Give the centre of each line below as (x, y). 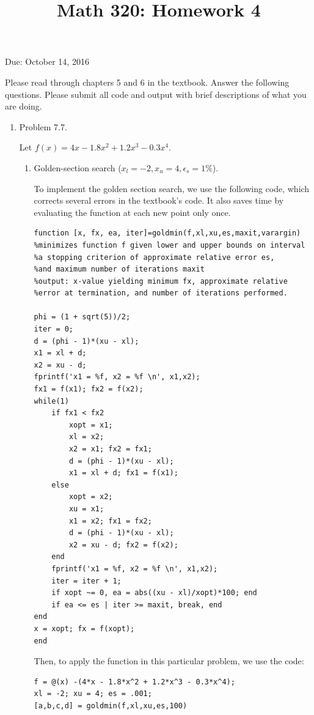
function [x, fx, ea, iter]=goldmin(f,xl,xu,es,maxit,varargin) (167, 233)
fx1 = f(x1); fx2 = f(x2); (89, 389)
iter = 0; (54, 329)
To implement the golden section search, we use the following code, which (172, 188)
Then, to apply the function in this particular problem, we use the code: (169, 661)
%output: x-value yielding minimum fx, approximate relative (161, 281)
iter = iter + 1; (86, 581)
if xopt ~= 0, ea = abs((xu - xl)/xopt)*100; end (154, 593)
